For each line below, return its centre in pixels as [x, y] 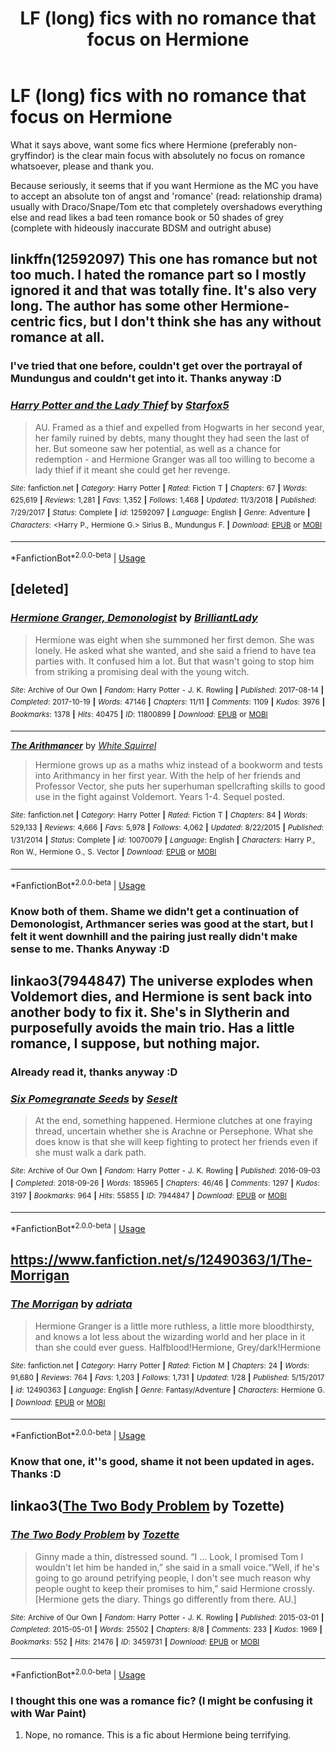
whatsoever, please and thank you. [82, 166]
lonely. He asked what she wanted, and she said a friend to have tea [175, 650]
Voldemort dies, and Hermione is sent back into [161, 997]
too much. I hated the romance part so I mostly [158, 275]
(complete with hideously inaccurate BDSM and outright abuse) [141, 228]
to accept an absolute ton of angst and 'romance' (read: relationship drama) [166, 196]
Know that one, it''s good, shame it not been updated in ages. [162, 1461]
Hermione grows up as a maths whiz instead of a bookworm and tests [178, 765]
